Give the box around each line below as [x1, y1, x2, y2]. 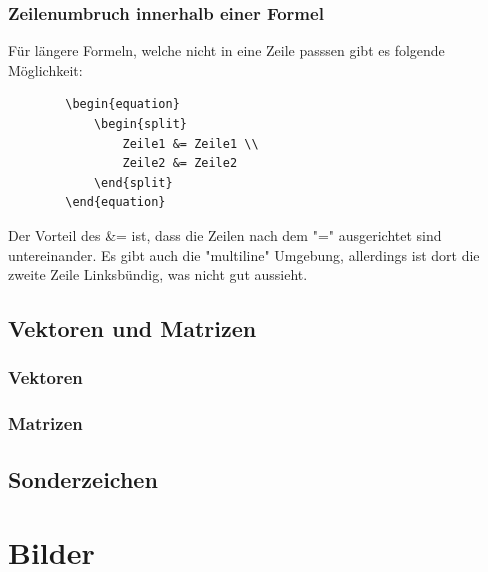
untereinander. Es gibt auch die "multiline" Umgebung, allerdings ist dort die [8, 244, 480, 265]
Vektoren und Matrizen [8, 313, 257, 344]
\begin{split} [93, 117, 187, 131]
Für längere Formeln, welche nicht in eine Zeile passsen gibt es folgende [8, 40, 445, 61]
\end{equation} [65, 195, 166, 210]
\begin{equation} [65, 97, 180, 112]
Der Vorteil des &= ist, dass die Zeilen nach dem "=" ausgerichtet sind [8, 224, 442, 245]
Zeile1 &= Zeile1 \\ [122, 136, 259, 151]
